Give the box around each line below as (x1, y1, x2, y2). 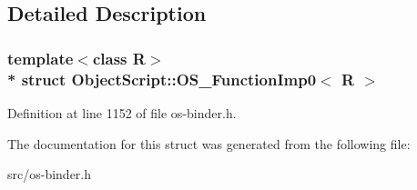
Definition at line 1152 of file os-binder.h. (7, 103, 237, 122)
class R (92, 46, 146, 69)
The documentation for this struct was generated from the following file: (7, 134, 411, 153)
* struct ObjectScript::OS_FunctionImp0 (7, 67, 317, 90)
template (7, 46, 74, 69)
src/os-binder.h (7, 165, 92, 184)
